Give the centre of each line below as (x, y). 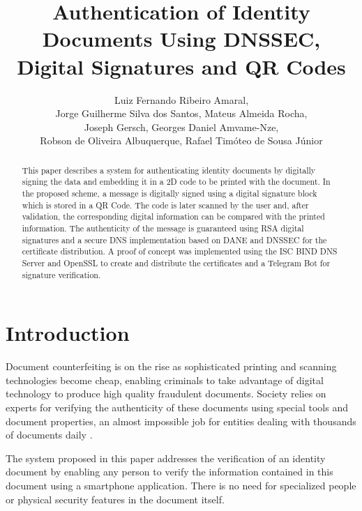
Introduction (68, 333)
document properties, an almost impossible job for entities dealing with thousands (181, 421)
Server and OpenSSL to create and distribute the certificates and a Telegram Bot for (176, 262)
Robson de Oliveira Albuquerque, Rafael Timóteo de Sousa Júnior (181, 140)
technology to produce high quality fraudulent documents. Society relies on (166, 394)
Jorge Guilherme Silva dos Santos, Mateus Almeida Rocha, (181, 113)
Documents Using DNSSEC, (181, 39)
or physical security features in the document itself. (115, 499)
